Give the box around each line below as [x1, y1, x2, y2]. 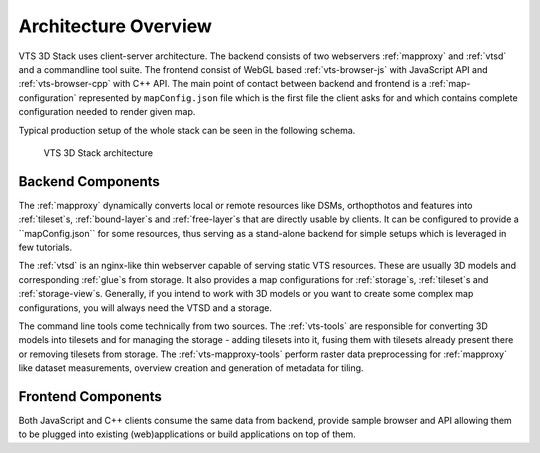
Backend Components [18, 173, 160, 190]
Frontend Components [18, 388, 162, 405]
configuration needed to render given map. [18, 106, 196, 118]
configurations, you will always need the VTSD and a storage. [18, 301, 272, 314]
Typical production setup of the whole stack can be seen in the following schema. [18, 124, 356, 136]
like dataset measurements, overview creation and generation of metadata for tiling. [18, 362, 364, 374]
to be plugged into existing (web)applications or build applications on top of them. [18, 428, 357, 440]
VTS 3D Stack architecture [43, 146, 154, 159]
